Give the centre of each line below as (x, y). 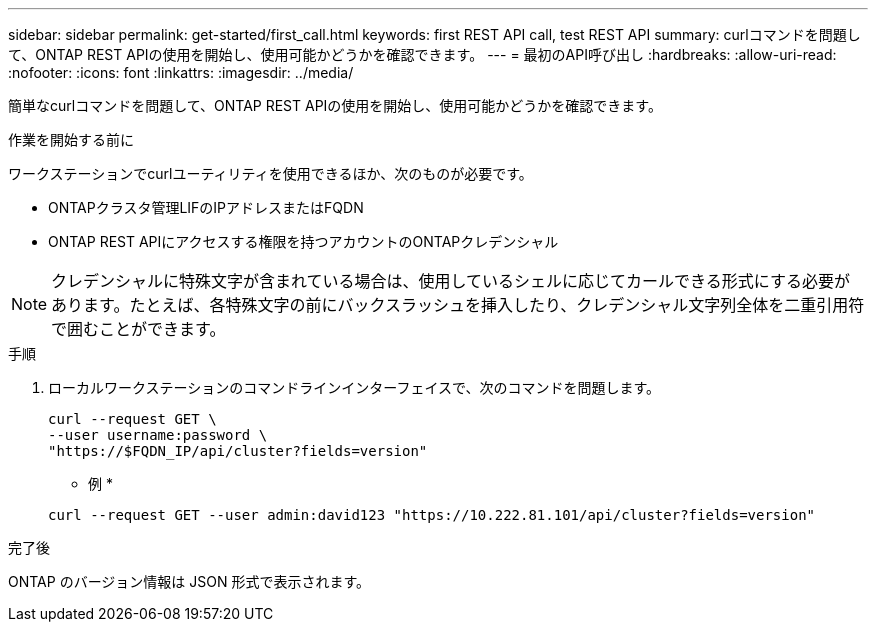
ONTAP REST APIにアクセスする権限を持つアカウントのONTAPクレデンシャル (303, 241)
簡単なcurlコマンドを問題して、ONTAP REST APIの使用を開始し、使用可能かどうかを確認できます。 (335, 105)
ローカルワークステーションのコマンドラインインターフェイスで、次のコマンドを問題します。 (354, 387)
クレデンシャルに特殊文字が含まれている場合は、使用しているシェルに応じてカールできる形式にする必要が (450, 281)
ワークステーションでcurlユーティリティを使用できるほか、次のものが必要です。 (270, 173)
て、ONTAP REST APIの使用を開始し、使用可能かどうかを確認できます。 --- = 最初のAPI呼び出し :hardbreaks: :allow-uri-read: (422, 54)
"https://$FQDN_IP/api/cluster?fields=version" (238, 451)
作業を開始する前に (71, 139)
